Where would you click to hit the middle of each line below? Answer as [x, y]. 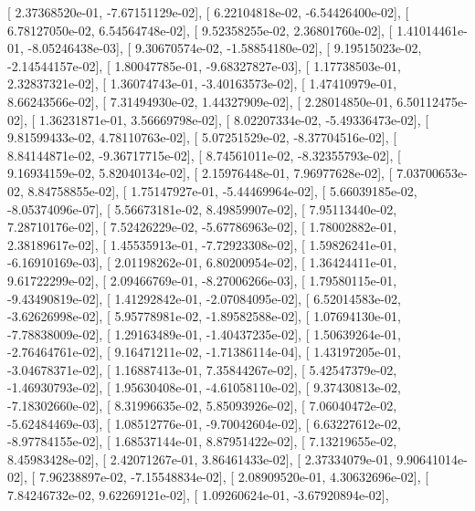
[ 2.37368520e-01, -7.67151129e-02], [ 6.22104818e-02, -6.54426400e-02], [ [208, 12]
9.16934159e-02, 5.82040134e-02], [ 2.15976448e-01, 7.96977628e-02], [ [200, 173]
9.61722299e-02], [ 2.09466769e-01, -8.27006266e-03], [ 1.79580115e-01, [202, 280]
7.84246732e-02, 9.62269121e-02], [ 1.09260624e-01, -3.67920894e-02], [198, 495]
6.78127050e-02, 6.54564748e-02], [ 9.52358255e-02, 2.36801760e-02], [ [200, 30]
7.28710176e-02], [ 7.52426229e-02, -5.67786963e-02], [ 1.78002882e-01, [202, 227]
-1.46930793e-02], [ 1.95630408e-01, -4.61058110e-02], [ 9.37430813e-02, [204, 387]
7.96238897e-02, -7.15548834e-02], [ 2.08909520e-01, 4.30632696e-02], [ [234, 477]
